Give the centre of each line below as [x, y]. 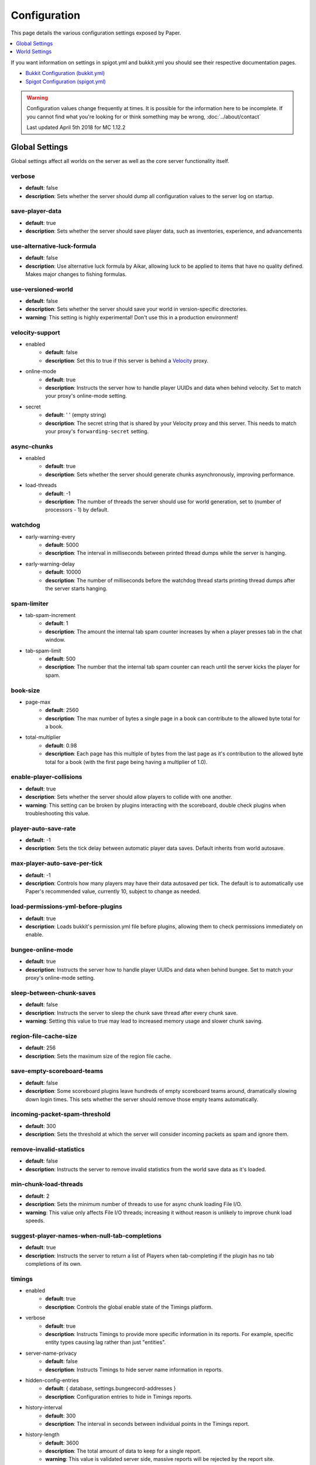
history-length [42, 1435]
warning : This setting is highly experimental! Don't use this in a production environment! [132, 317]
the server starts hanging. [76, 588]
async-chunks [32, 447]
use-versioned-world [42, 289]
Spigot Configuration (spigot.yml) [66, 81]
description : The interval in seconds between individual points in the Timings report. [147, 1423]
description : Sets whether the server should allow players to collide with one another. [129, 797]
